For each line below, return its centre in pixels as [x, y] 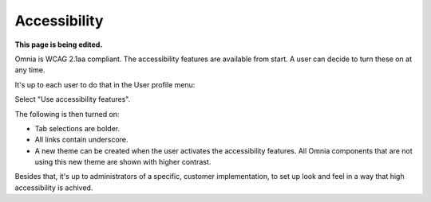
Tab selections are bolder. [77, 128]
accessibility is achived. [54, 188]
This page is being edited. [59, 45]
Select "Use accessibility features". [73, 99]
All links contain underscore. [81, 140]
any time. [30, 70]
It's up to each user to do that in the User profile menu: [105, 84]
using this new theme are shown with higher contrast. [123, 162]
